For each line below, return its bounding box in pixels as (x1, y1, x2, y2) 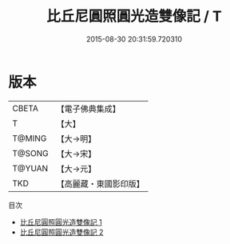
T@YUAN (12, 162, 49, 174)
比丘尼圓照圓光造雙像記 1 (19, 217, 102, 226)
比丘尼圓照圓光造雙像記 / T (46, 7, 222, 26)
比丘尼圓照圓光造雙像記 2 (19, 227, 104, 237)
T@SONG (12, 147, 50, 158)
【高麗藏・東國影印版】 (56, 178, 145, 189)
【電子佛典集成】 (56, 103, 121, 114)
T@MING (12, 133, 47, 144)
